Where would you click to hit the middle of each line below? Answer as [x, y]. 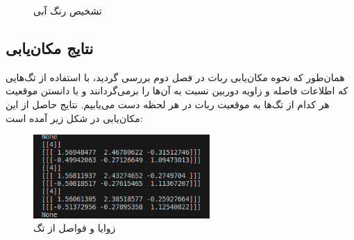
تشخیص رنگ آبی [68, 10]
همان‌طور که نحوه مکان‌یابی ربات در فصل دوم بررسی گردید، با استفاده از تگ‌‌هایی [175, 77]
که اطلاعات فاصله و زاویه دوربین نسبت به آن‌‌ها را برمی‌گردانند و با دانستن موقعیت [177, 91]
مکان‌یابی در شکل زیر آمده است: [74, 118]
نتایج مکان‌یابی [50, 48]
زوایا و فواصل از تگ [75, 228]
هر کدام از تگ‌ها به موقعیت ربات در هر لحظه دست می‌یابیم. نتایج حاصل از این [168, 104]
